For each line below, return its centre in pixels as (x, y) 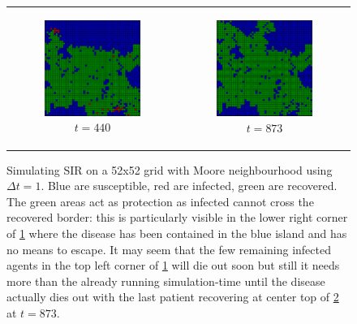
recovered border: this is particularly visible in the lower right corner (177, 217)
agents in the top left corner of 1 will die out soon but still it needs (173, 265)
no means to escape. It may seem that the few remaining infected (169, 249)
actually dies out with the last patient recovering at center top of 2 (173, 297)
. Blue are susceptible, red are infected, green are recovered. (189, 186)
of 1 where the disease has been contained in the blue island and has (177, 233)
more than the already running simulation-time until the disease (166, 281)
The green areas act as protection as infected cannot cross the (160, 201)
